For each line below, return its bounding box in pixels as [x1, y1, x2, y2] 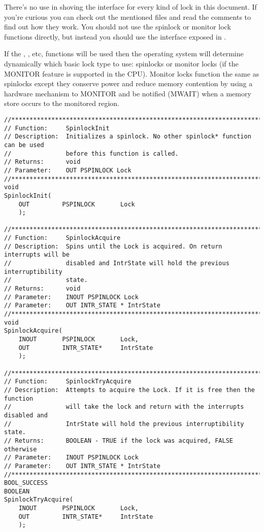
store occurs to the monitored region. [4, 98, 120, 109]
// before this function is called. [4, 150, 179, 157]
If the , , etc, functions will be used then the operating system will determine [4, 48, 244, 59]
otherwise [4, 445, 37, 453]
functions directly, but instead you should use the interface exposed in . [4, 31, 226, 42]
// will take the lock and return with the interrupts [4, 403, 244, 411]
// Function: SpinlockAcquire [4, 234, 121, 242]
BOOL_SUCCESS [4, 479, 48, 487]
